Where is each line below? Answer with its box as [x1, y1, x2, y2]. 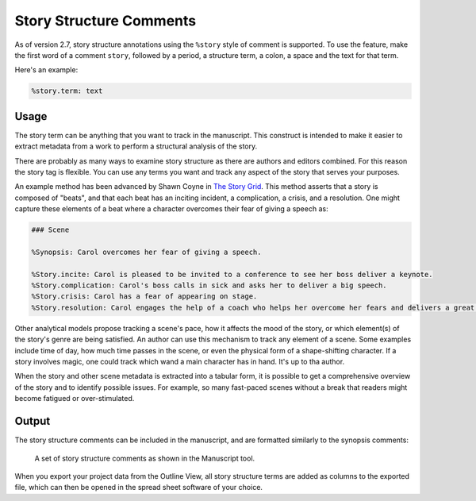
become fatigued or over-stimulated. [14, 394, 135, 403]
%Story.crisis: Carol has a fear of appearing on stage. [31, 292, 258, 301]
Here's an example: [14, 65, 79, 75]
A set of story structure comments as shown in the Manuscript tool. [34, 453, 255, 463]
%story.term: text [31, 87, 103, 95]
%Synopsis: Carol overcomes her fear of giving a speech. [31, 247, 262, 256]
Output [14, 414, 51, 428]
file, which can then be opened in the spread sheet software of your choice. [14, 483, 263, 492]
